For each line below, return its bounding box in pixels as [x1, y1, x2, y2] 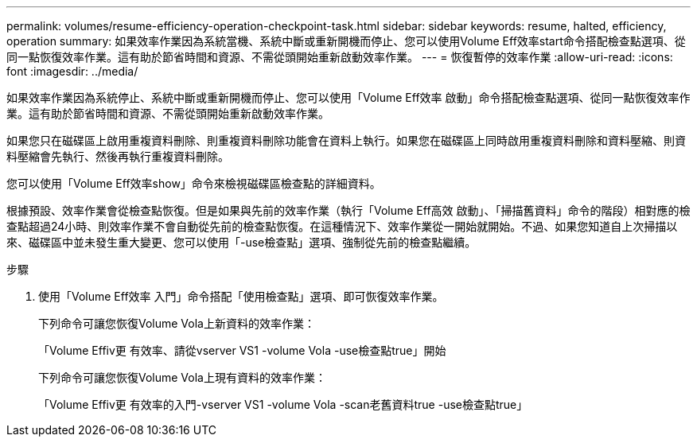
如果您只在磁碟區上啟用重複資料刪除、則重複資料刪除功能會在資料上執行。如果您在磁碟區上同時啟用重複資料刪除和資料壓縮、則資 [6, 134, 686, 147]
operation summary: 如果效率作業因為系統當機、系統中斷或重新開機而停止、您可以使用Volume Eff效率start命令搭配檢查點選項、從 [6, 34, 686, 48]
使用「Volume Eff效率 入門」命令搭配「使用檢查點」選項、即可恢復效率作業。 [38, 290, 444, 303]
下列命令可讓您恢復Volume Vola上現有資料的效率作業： [38, 371, 326, 384]
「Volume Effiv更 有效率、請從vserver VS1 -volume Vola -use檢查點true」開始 [38, 344, 446, 357]
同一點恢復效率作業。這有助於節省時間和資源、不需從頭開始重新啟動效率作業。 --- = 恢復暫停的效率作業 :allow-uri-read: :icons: [6, 50, 673, 64]
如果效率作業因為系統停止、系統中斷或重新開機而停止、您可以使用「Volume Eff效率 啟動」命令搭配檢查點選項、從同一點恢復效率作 [6, 91, 691, 104]
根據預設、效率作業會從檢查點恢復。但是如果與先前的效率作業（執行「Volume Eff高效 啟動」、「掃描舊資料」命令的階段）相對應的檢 [6, 204, 691, 217]
